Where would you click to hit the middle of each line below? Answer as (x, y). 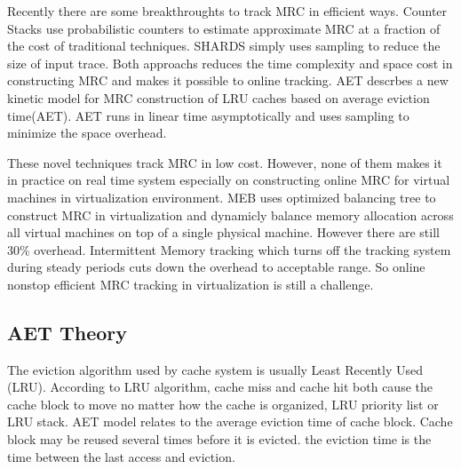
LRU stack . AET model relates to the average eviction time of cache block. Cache (230, 421)
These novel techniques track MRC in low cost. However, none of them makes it (225, 162)
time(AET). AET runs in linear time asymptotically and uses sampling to (208, 115)
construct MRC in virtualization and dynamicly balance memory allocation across (230, 215)
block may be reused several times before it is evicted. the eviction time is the (219, 439)
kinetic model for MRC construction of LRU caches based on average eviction (219, 97)
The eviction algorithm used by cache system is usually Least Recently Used (215, 369)
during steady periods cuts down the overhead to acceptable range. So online (216, 267)
